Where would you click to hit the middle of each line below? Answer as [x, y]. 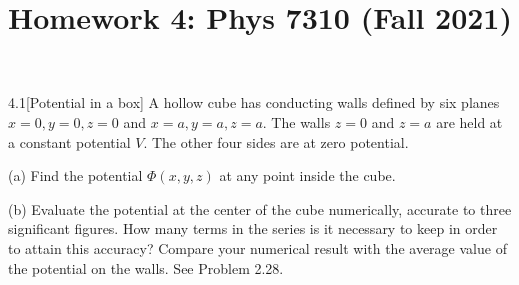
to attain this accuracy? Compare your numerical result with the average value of [257, 247]
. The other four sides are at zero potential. [276, 141]
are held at [469, 121]
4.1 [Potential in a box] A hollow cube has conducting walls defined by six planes [254, 102]
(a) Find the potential [75, 175]
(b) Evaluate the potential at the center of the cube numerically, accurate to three [260, 208]
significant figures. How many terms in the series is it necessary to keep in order [253, 228]
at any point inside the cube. [307, 175]
